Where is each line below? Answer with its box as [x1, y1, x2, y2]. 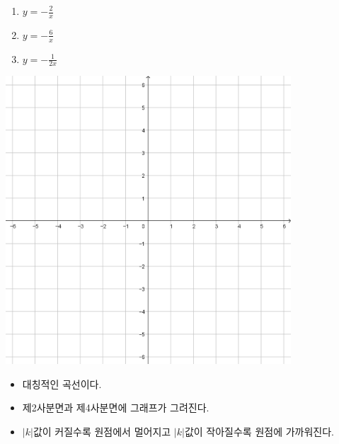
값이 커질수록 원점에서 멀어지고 [33, 424, 171, 439]
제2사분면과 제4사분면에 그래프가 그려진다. [22, 400, 209, 415]
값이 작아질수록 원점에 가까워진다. [184, 424, 334, 439]
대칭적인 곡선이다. [22, 376, 102, 391]
